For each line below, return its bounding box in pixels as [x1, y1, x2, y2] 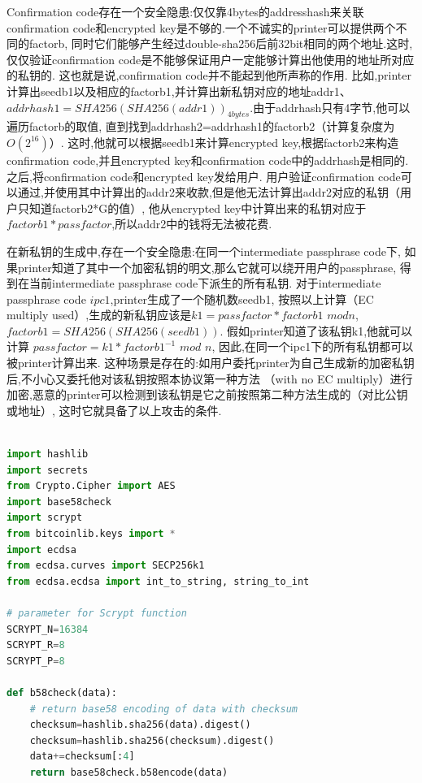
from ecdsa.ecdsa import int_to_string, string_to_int [7, 575, 310, 587]
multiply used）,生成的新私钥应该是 [7, 306, 192, 323]
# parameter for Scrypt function [7, 607, 187, 619]
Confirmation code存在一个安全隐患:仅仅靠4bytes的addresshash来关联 [7, 3, 364, 19]
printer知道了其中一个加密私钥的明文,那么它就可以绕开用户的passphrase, [17, 258, 397, 275]
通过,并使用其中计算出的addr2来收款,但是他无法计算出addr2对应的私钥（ [17, 184, 400, 201]
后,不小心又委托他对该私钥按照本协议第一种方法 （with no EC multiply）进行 [7, 370, 413, 387]
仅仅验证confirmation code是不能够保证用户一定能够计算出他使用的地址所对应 [7, 50, 415, 67]
